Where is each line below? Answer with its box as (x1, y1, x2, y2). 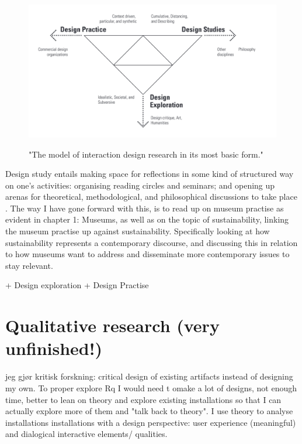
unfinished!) (5, 336, 103, 360)
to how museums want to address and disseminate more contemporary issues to (5, 248, 290, 260)
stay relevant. (5, 259, 53, 271)
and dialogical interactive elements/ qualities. (5, 428, 168, 440)
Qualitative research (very (5, 313, 220, 337)
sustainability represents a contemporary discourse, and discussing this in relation (5, 236, 298, 248)
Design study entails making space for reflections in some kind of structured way (5, 168, 294, 180)
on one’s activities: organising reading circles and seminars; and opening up (5, 179, 275, 191)
